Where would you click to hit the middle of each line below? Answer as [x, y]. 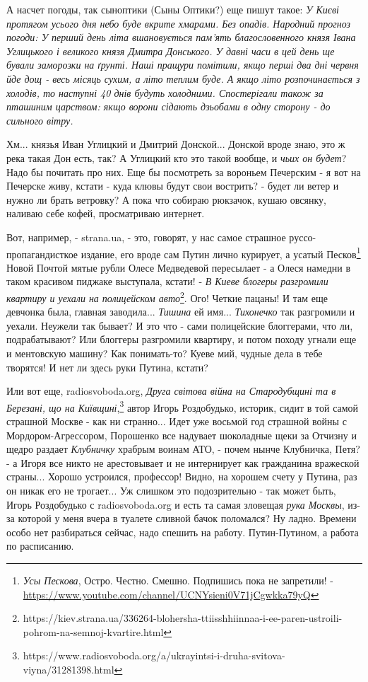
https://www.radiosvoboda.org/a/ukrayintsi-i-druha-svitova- [154, 655]
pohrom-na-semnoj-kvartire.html [93, 631]
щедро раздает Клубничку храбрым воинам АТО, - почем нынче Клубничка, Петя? [183, 449]
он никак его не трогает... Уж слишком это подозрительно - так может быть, [171, 490]
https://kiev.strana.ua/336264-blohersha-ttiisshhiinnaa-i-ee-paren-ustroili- [183, 618]
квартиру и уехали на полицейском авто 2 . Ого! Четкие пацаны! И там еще [167, 296]
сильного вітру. [40, 120]
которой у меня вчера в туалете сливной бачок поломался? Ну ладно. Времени [187, 518]
